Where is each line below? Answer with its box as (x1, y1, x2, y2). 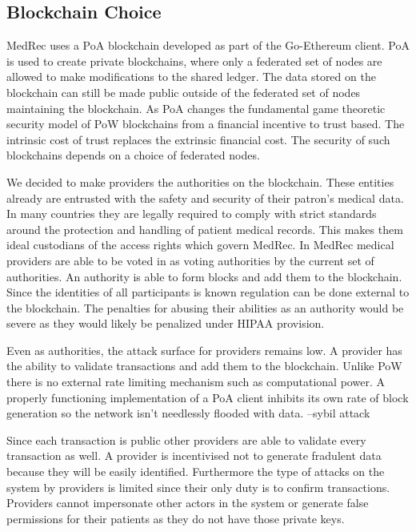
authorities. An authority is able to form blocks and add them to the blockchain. (6, 268, 402, 284)
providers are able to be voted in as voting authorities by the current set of (6, 252, 374, 268)
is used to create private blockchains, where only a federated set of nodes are (6, 52, 382, 69)
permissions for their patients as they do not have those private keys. (6, 510, 345, 526)
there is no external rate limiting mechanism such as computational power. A (6, 373, 385, 390)
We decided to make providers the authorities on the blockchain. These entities (6, 173, 394, 190)
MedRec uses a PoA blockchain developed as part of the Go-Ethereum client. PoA (6, 37, 410, 54)
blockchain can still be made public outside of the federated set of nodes (6, 83, 361, 100)
